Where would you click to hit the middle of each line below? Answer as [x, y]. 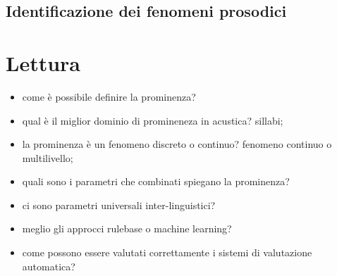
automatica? [49, 266]
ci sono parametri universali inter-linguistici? [119, 205]
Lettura [43, 62]
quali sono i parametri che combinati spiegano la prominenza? [156, 181]
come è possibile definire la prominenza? [109, 96]
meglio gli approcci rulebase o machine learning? [127, 228]
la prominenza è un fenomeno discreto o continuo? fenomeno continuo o [177, 144]
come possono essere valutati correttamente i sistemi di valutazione [167, 252]
